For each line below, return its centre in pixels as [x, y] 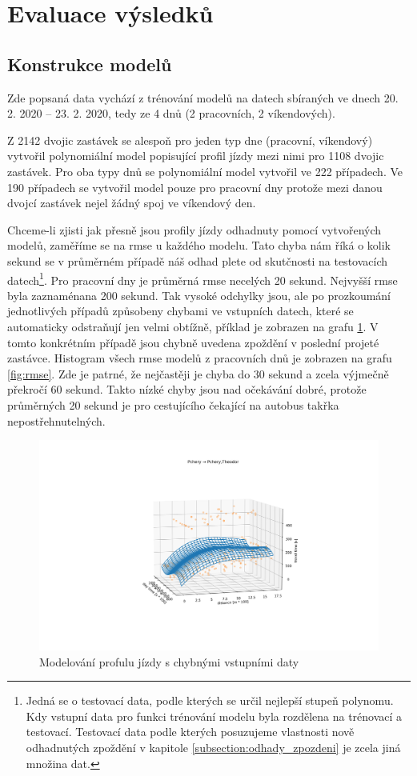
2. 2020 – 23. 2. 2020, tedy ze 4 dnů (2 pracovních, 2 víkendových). [171, 113]
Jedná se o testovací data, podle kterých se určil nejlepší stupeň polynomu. [210, 700]
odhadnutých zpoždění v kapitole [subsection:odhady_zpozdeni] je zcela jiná [213, 747]
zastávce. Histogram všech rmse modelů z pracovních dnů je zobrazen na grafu [200, 358]
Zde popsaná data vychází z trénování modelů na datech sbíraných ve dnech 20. [203, 97]
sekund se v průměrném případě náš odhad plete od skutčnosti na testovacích [198, 260]
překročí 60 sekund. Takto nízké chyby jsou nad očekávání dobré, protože [187, 389]
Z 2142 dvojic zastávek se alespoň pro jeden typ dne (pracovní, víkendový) [190, 140]
